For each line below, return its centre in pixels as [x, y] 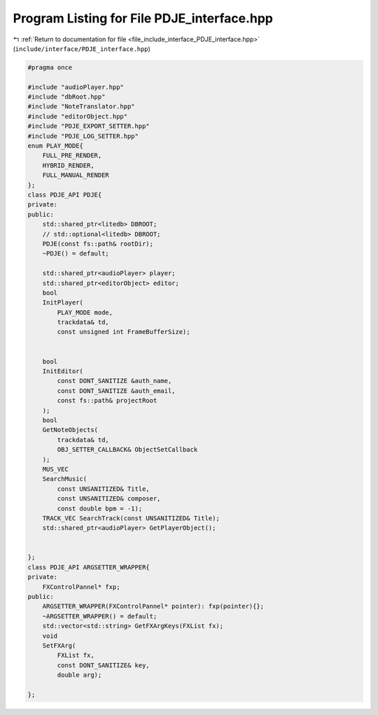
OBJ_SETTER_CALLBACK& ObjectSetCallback [127, 450]
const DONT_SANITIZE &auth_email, [116, 391]
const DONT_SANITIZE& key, [103, 665]
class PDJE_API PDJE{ [65, 195]
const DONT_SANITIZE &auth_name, [114, 381]
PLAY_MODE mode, [85, 312]
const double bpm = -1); [100, 508]
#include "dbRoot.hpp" [66, 97]
